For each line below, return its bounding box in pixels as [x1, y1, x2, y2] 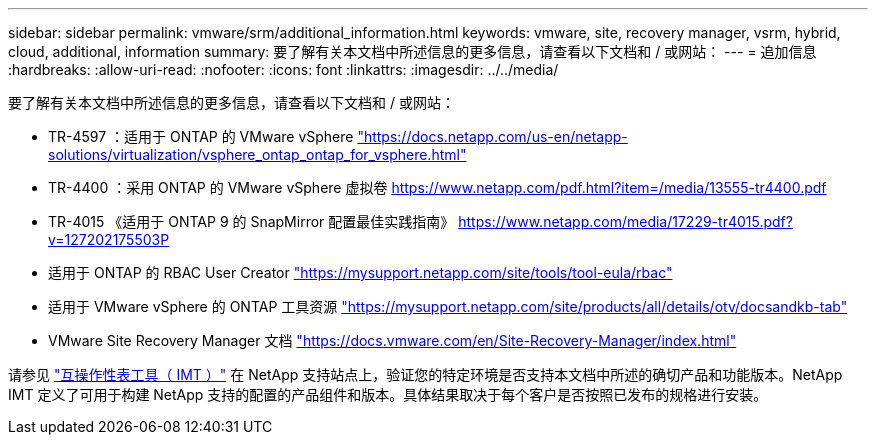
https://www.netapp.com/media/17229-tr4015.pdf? [458, 213, 793, 230]
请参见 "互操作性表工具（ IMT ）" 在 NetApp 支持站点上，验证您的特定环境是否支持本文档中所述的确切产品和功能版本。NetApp [8, 366, 843, 383]
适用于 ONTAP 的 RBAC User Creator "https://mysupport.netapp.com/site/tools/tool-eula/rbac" [48, 264, 673, 281]
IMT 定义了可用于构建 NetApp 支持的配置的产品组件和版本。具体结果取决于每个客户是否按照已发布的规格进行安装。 [8, 386, 768, 403]
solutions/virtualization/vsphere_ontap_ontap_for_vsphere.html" [48, 146, 467, 163]
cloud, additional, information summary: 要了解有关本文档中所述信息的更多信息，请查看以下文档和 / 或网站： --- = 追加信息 [8, 43, 817, 60]
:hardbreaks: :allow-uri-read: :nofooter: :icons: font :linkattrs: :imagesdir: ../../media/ [8, 61, 559, 78]
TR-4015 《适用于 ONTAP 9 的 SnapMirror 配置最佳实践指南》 [48, 213, 455, 230]
